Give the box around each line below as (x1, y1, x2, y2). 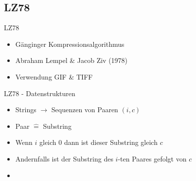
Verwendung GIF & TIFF (15, 71, 93, 81)
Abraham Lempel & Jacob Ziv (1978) (15, 55, 128, 65)
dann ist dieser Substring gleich (64, 137, 158, 147)
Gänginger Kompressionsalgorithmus (15, 39, 125, 49)
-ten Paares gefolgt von (118, 153, 187, 163)
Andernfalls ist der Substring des (15, 153, 113, 163)
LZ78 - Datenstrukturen (4, 88, 75, 98)
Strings (15, 104, 36, 115)
